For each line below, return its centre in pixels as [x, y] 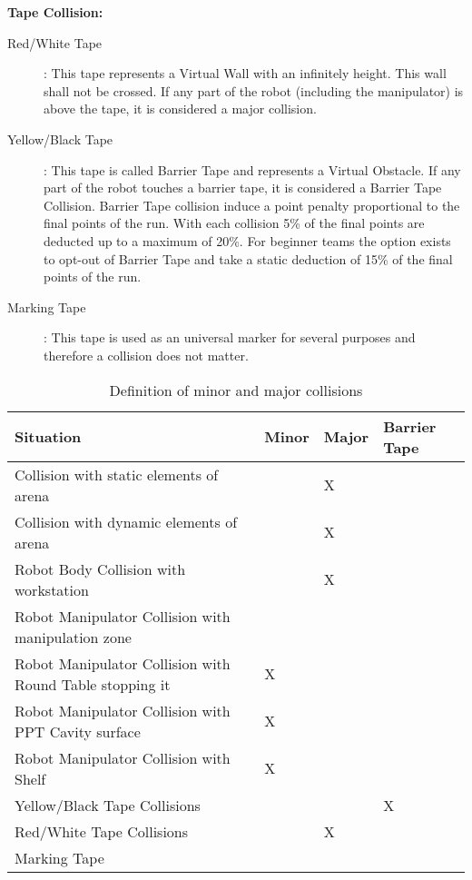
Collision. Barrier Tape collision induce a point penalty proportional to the [252, 205]
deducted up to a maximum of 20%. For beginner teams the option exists [247, 240]
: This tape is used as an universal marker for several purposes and [230, 337]
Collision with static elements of [117, 474]
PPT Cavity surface [78, 731]
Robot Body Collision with [100, 569]
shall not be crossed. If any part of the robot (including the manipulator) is [254, 90]
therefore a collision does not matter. [146, 355]
